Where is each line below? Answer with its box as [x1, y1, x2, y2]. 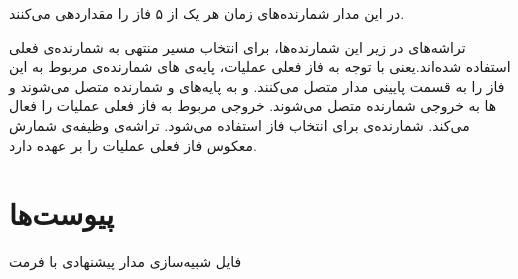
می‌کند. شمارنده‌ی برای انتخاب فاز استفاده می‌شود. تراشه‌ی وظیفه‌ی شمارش [9, 114, 470, 135]
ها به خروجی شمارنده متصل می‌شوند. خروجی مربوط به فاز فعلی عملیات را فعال [9, 95, 497, 116]
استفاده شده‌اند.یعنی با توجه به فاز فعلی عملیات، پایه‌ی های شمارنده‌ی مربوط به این [9, 56, 511, 77]
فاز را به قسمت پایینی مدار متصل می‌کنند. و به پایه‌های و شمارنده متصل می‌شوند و [9, 75, 505, 96]
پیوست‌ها [9, 193, 114, 234]
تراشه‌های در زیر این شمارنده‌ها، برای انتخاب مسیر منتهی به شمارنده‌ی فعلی [9, 36, 466, 57]
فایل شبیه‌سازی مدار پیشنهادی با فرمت [9, 251, 242, 272]
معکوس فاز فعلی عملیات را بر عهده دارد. [9, 134, 257, 155]
